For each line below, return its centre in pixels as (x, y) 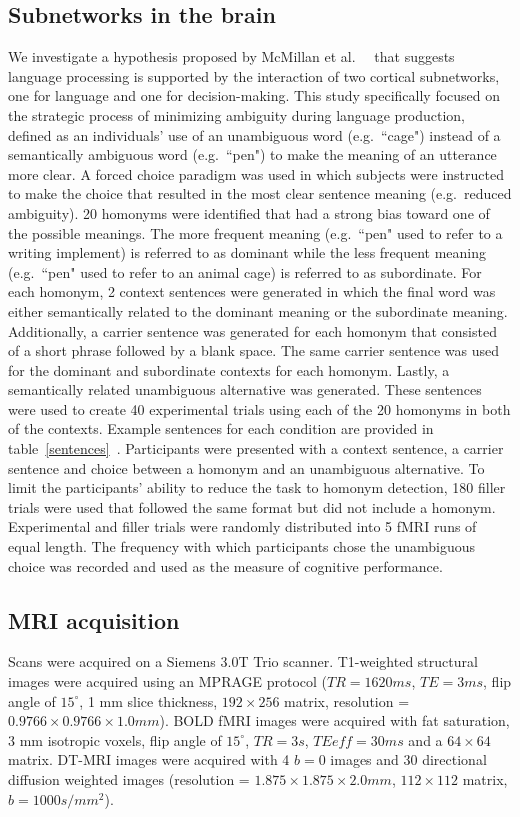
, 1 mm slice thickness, (148, 700)
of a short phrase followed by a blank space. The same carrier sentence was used (254, 350)
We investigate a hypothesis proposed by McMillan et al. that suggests (231, 56)
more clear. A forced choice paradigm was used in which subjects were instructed (256, 173)
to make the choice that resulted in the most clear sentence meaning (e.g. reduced (260, 193)
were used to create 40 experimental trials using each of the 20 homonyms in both (259, 408)
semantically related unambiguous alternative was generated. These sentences (245, 389)
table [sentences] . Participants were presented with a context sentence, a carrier (256, 448)
